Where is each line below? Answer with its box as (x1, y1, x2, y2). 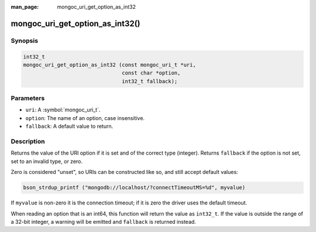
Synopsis (11, 36, 38, 45)
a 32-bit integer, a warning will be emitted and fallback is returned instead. (11, 218, 196, 225)
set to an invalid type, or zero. (11, 158, 83, 165)
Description (11, 138, 45, 146)
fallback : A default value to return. (25, 123, 114, 130)
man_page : (11, 4, 39, 10)
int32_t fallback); (122, 78, 178, 84)
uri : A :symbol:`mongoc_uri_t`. (25, 106, 101, 114)
